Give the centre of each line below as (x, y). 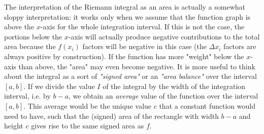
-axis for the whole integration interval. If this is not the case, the (142, 27)
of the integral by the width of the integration (174, 86)
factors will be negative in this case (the (144, 46)
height (14, 126)
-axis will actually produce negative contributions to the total (164, 36)
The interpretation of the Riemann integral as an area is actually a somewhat (125, 7)
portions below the (33, 36)
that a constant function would (207, 105)
